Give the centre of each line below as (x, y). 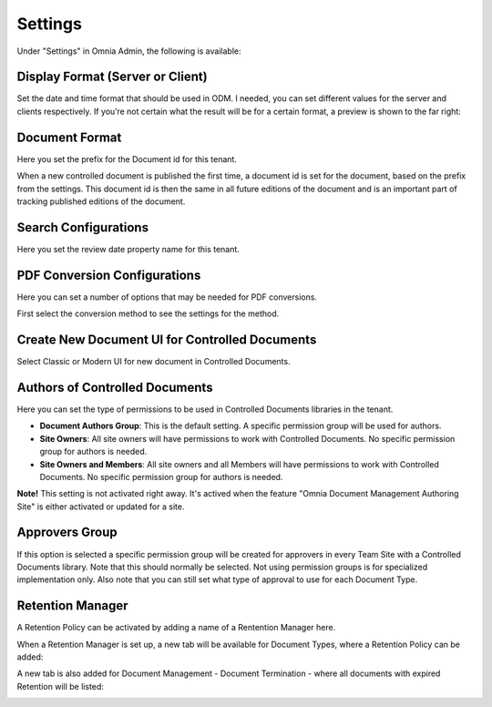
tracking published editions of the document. (101, 201)
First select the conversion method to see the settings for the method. (148, 313)
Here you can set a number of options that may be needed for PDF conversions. (167, 297)
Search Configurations (83, 227)
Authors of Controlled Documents (115, 387)
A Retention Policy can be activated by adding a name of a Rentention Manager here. (176, 628)
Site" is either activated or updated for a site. (101, 507)
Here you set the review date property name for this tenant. (128, 249)
